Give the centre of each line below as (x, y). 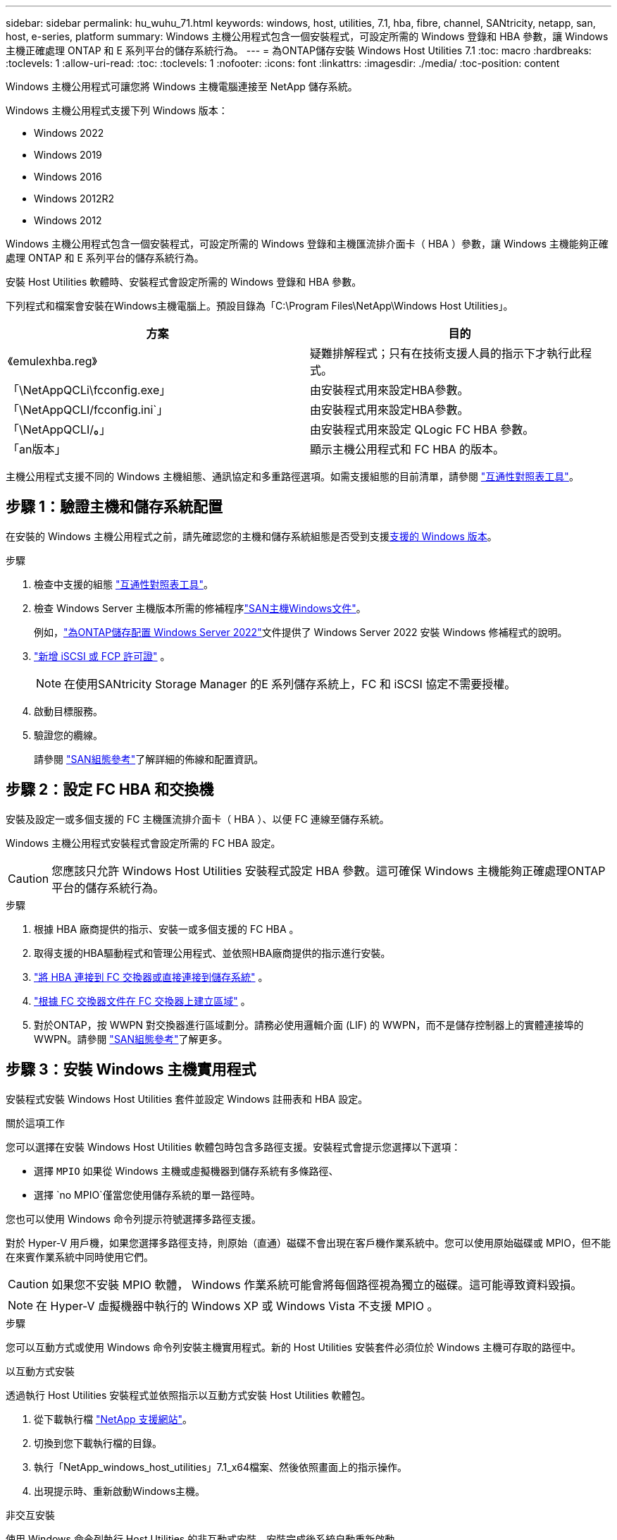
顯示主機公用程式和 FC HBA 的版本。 (407, 449)
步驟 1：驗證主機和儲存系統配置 (114, 507)
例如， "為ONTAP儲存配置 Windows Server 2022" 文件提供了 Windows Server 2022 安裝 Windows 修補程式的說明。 (301, 632)
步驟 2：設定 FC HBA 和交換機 (110, 790)
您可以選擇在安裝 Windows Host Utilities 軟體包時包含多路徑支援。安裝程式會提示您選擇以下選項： (233, 1147)
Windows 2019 (68, 155)
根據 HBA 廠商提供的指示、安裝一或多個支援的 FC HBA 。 (167, 929)
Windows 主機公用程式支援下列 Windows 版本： (117, 110)
